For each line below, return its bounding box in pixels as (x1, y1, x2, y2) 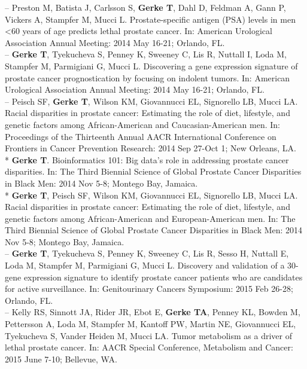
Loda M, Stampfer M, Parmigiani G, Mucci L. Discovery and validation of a (5, 259, 285, 272)
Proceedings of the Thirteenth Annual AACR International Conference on (5, 130, 276, 142)
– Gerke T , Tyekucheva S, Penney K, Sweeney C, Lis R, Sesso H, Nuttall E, (5, 247, 289, 260)
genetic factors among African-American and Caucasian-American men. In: (5, 118, 280, 130)
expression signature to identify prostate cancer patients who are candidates (23, 270, 303, 283)
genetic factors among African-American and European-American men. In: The (5, 212, 296, 224)
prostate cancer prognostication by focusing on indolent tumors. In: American (5, 71, 290, 84)
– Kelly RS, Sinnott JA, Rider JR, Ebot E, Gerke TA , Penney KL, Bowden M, (5, 306, 300, 318)
